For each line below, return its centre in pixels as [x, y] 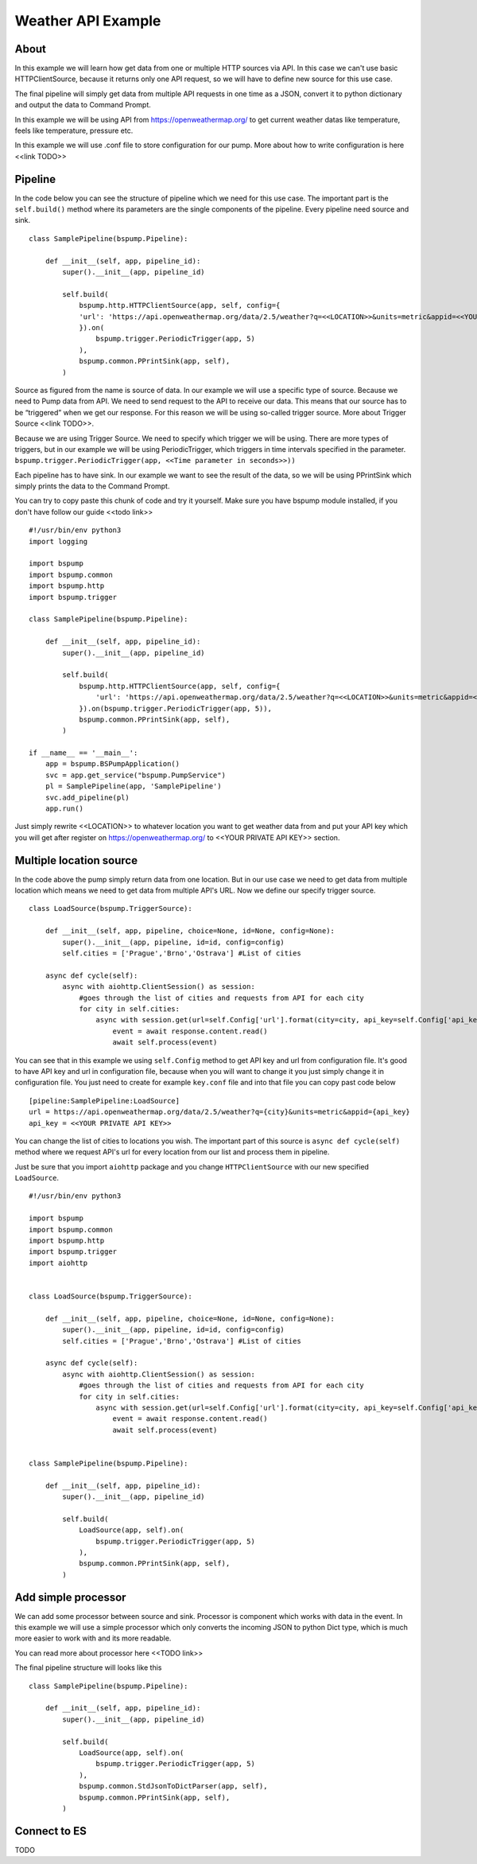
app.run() [64, 809]
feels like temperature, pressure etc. [74, 130]
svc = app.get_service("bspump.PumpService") [136, 775]
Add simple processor [70, 1597]
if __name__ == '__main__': [83, 753]
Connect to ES [50, 1831]
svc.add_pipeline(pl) [87, 797]
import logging [58, 541]
